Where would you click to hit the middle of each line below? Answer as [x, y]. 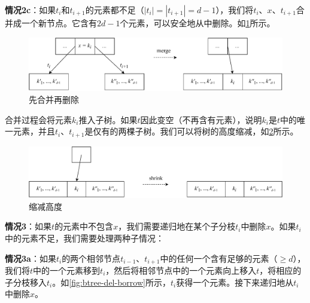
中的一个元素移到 [67, 270]
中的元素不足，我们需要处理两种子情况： [84, 238]
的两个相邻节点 [91, 258]
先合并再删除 [54, 100]
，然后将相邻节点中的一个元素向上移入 [181, 270]
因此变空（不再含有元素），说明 [201, 119]
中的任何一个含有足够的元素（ [219, 258]
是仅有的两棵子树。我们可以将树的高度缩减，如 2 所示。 [192, 131]
